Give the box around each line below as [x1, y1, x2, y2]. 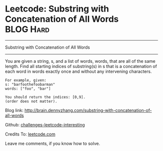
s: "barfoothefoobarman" [5, 82, 55, 87]
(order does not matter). [5, 99, 57, 104]
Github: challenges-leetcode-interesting [5, 122, 85, 127]
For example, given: [5, 78, 47, 82]
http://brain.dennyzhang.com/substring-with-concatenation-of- [24, 107, 152, 113]
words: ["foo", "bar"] [5, 86, 51, 91]
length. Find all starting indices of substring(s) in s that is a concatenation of [5, 63, 157, 69]
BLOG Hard [5, 24, 50, 35]
